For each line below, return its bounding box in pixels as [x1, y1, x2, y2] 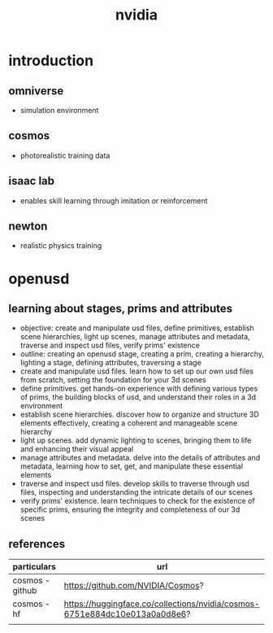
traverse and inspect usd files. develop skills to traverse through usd [19, 478, 249, 489]
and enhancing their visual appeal [19, 444, 134, 454]
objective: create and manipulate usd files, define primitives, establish [19, 323, 254, 333]
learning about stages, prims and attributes [8, 302, 233, 316]
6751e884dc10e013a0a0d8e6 [63, 609, 187, 620]
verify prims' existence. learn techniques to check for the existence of [19, 496, 255, 506]
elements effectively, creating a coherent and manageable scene [19, 418, 238, 428]
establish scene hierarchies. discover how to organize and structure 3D [19, 409, 260, 420]
